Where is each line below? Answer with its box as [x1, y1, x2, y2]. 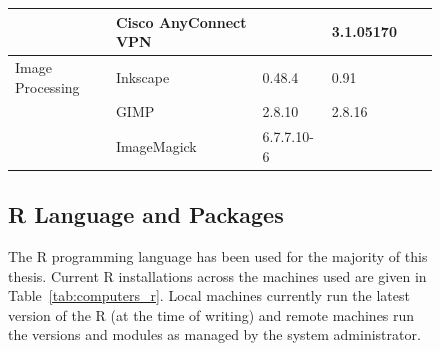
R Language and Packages [8, 199, 284, 230]
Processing [15, 76, 80, 97]
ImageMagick [115, 136, 197, 157]
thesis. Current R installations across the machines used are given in [8, 265, 427, 286]
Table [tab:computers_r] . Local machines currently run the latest [8, 285, 410, 306]
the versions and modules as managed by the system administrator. [8, 324, 421, 345]
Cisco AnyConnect [115, 11, 247, 32]
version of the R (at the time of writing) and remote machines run [8, 304, 415, 325]
